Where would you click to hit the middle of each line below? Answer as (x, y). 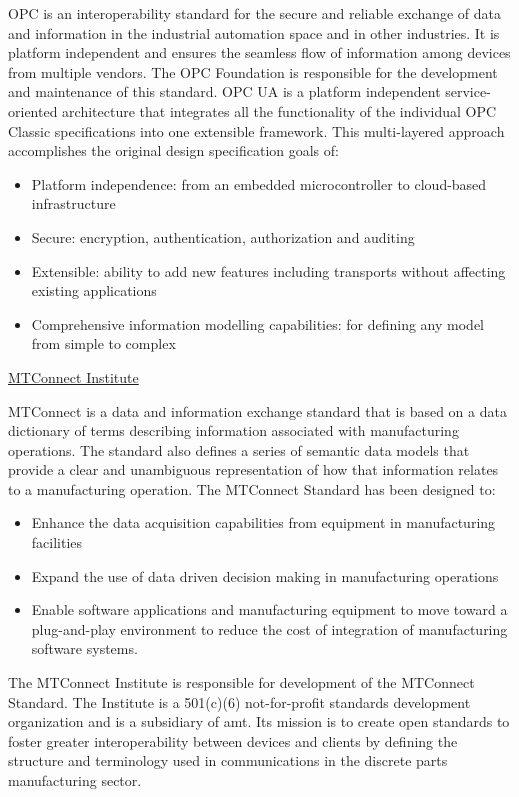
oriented (33, 110)
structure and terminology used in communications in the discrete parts (228, 760)
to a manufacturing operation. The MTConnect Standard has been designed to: (252, 488)
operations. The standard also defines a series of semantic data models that (239, 449)
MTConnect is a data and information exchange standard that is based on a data (257, 410)
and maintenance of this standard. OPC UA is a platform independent (224, 91)
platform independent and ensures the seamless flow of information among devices (259, 52)
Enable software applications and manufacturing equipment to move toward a (269, 609)
